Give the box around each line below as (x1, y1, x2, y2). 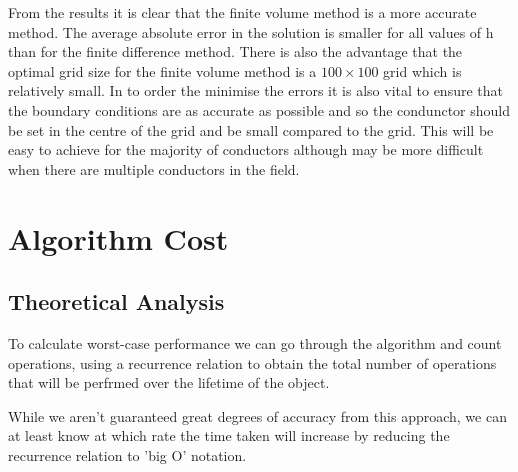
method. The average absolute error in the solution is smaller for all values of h (8, 21, 494, 42)
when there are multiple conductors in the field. (8, 158, 300, 179)
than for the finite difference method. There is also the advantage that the (8, 41, 463, 62)
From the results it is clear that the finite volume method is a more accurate (8, 2, 477, 22)
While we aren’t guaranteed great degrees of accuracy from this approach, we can (8, 405, 507, 426)
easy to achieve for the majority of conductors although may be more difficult (8, 139, 484, 160)
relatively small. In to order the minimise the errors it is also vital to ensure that (8, 80, 503, 101)
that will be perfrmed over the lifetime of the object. (8, 372, 330, 393)
